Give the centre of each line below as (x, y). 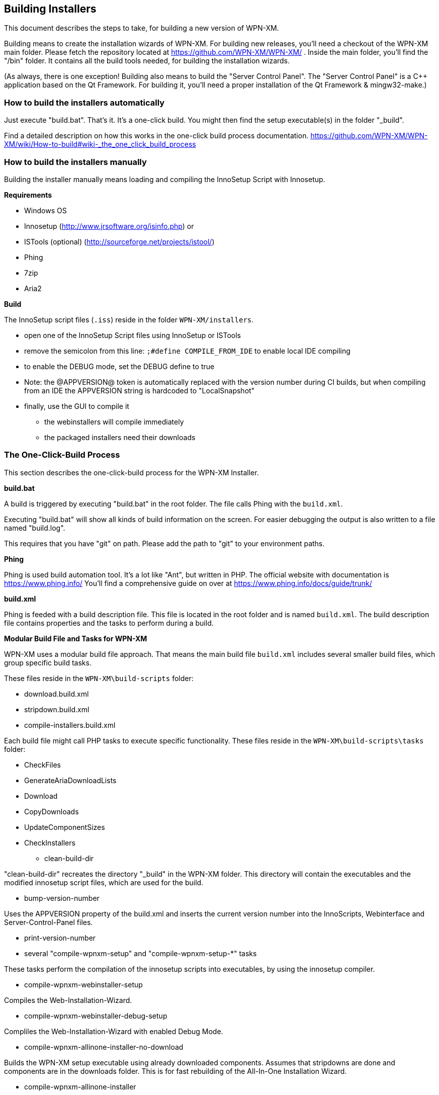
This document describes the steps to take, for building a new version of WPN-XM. (142, 28)
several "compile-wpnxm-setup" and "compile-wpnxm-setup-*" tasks (141, 953)
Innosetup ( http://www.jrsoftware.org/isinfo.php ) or (109, 226)
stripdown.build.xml (57, 709)
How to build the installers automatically (84, 102)
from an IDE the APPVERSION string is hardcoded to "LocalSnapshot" (140, 390)
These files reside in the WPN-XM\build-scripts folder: (99, 678)
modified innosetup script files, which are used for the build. (104, 882)
